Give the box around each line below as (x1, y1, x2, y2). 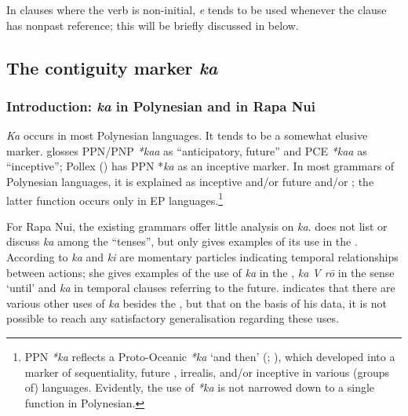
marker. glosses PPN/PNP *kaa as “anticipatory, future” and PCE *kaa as (6, 142, 367, 159)
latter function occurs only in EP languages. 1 (6, 189, 224, 208)
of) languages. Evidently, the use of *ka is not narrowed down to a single (24, 379, 375, 396)
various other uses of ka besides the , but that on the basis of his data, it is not (6, 294, 387, 311)
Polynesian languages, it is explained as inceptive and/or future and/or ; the (6, 173, 374, 189)
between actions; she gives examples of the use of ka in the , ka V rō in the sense (6, 264, 395, 280)
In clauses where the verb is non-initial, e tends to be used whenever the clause (6, 2, 387, 17)
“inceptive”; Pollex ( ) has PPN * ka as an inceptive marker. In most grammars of (6, 158, 395, 174)
